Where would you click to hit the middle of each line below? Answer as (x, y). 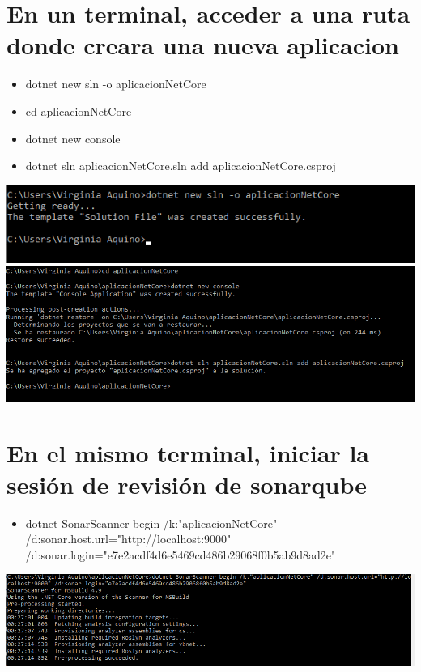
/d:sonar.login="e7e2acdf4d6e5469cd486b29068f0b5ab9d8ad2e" (181, 554)
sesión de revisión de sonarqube (187, 484)
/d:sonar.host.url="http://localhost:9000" (128, 539)
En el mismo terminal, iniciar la (188, 452)
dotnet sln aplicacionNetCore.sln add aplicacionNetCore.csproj (181, 166)
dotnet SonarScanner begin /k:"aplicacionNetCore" (151, 523)
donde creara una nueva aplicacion (203, 45)
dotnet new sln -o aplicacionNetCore (116, 84)
